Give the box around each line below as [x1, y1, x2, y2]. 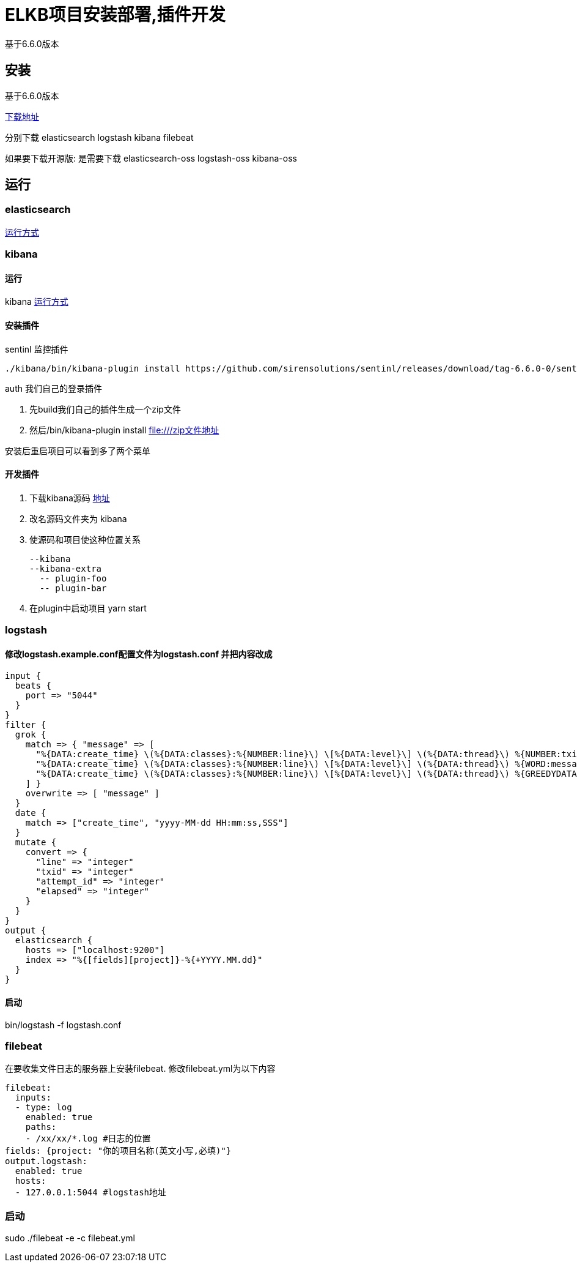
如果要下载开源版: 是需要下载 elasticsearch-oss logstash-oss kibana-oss [5, 152, 297, 163]
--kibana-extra [29, 563, 102, 574]
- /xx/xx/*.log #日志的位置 [25, 1134, 151, 1144]
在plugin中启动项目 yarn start [29, 602, 147, 613]
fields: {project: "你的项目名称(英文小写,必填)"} [5, 1146, 232, 1156]
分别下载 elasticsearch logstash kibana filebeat [5, 132, 194, 143]
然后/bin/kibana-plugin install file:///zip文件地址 [29, 424, 219, 435]
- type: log [15, 1102, 72, 1113]
